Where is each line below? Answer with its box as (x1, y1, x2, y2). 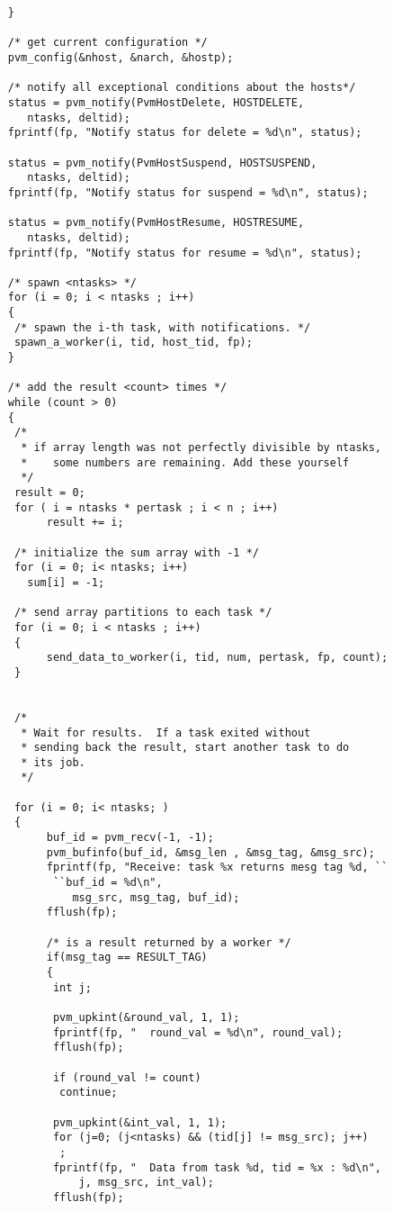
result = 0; (13, 486, 85, 499)
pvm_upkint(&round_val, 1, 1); (52, 1010, 240, 1024)
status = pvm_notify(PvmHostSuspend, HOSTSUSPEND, (7, 156, 317, 169)
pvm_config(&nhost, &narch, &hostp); (7, 50, 234, 64)
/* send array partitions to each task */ (13, 606, 272, 619)
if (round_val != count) (52, 1071, 201, 1084)
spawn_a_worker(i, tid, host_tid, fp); (13, 336, 253, 349)
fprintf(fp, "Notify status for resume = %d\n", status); (7, 246, 362, 259)
